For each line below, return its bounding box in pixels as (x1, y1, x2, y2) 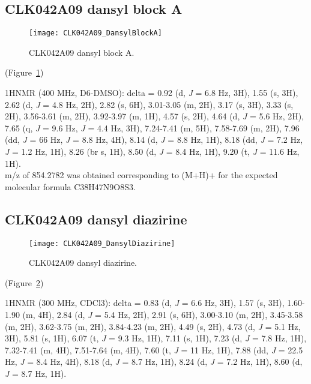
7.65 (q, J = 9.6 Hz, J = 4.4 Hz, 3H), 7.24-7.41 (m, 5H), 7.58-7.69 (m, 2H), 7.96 (5, 121, 300, 134)
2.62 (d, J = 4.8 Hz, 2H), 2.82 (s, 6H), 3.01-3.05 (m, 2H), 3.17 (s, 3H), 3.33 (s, (5, 98, 294, 110)
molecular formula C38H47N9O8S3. (5, 180, 136, 193)
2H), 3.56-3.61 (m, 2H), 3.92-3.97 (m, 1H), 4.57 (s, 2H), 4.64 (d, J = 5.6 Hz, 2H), (5, 110, 304, 122)
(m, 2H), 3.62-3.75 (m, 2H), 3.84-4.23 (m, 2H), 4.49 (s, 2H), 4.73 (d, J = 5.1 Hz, (5, 320, 301, 332)
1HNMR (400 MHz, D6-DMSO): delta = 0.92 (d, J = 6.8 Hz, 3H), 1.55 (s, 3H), (5, 86, 298, 99)
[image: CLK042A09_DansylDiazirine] (29, 239, 175, 248)
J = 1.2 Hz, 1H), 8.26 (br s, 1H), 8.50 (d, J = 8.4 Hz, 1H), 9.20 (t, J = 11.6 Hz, (5, 145, 300, 158)
